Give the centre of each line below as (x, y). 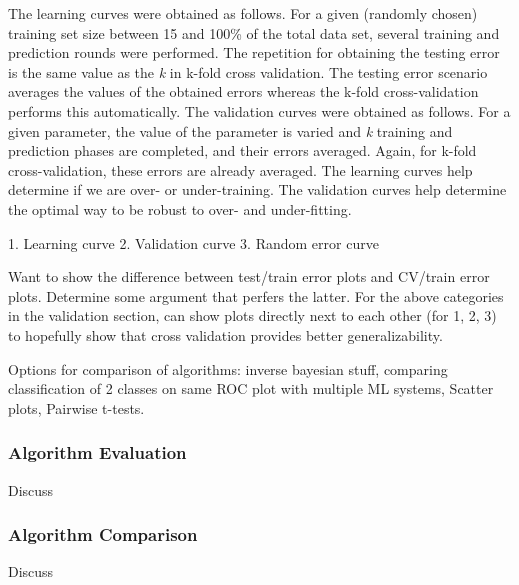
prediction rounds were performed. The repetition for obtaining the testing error (254, 52)
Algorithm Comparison (103, 534)
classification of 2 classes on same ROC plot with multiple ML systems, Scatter (251, 388)
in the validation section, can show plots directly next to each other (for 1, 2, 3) (252, 315)
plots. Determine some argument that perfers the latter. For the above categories (256, 295)
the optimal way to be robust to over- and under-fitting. (180, 208)
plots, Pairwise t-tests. (76, 407)
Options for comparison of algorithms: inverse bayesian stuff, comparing (228, 368)
